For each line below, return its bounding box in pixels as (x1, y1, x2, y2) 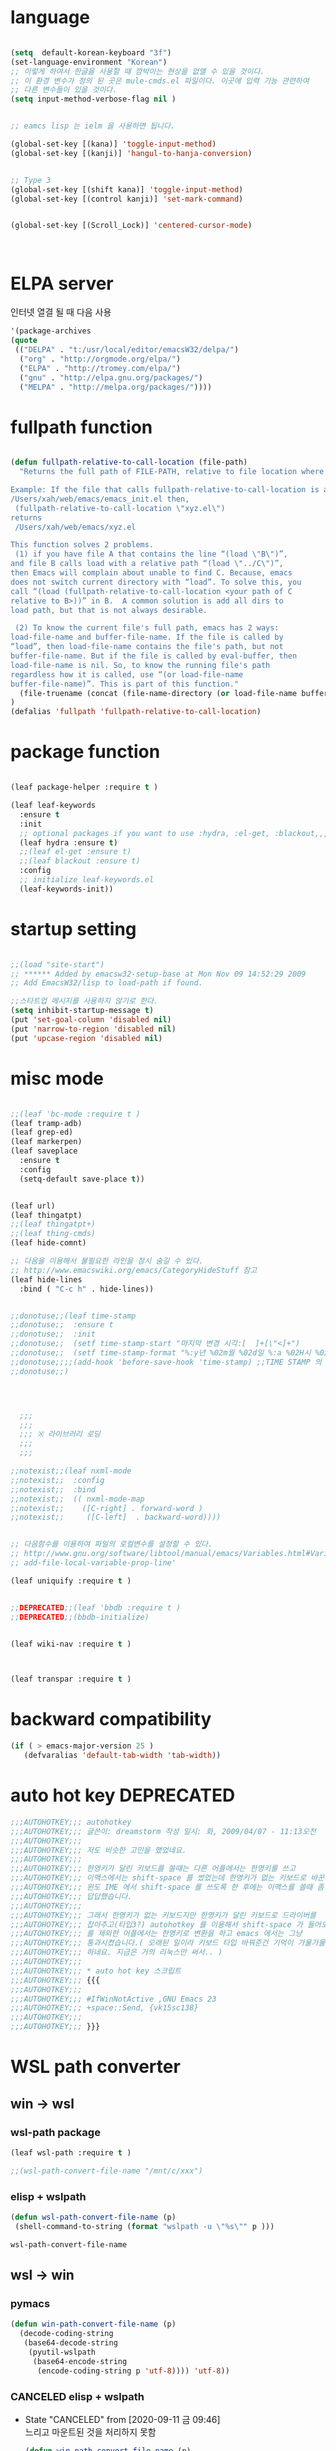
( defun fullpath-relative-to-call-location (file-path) (10, 457, 248, 468)
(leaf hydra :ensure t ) (19, 837, 118, 848)
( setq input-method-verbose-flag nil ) (10, 94, 177, 105)
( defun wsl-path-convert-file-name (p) (10, 2212, 177, 2222)
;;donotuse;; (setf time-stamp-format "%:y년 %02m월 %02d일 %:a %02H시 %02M (10, 1348, 334, 1358)
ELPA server (10, 272, 114, 295)
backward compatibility (10, 1708, 212, 1731)
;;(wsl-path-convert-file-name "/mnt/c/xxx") (10, 2166, 203, 2176)
